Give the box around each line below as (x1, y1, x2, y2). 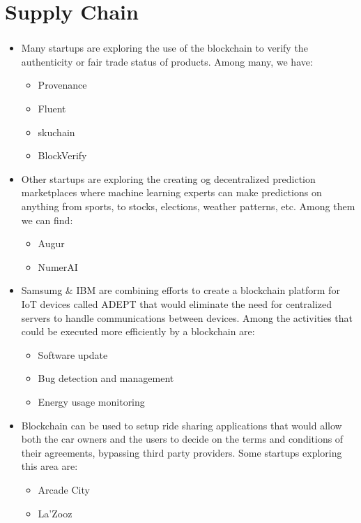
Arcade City (38, 482, 90, 496)
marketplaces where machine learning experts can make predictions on (21, 185, 322, 200)
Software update (38, 347, 108, 362)
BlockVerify (38, 148, 87, 163)
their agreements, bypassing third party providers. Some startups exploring (21, 445, 342, 459)
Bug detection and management (38, 371, 174, 385)
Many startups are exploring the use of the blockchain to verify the (21, 40, 308, 55)
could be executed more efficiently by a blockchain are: (21, 324, 255, 339)
